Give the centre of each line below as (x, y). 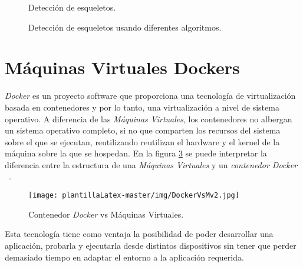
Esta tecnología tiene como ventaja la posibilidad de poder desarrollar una (139, 234)
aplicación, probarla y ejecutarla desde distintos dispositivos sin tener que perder (151, 245)
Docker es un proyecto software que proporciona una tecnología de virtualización (150, 96)
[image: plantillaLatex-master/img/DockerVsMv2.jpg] (134, 196)
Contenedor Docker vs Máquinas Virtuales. (106, 214)
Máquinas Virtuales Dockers (122, 67)
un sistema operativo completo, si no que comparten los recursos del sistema (143, 130)
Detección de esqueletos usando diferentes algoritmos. (125, 27)
